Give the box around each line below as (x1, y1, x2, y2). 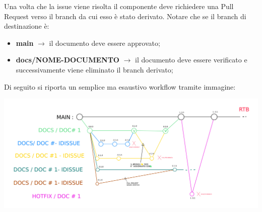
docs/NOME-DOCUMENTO (16, 54, 119, 65)
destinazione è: (4, 21, 49, 31)
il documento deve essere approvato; (49, 37, 160, 48)
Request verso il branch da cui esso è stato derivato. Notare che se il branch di (4, 11, 246, 21)
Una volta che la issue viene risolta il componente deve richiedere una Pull (4, 1, 234, 11)
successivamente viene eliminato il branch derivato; (16, 64, 173, 75)
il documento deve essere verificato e (135, 54, 247, 65)
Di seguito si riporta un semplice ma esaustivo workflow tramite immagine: (4, 81, 236, 92)
